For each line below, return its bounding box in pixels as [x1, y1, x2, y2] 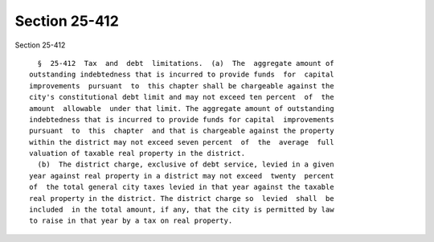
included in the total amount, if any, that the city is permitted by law [29, 205, 334, 215]
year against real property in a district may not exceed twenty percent [29, 171, 334, 180]
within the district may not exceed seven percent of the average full [29, 137, 334, 146]
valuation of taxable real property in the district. [29, 149, 245, 158]
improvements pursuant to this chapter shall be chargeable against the [29, 81, 334, 90]
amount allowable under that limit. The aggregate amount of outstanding [29, 104, 334, 113]
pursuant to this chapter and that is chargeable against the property [29, 126, 334, 136]
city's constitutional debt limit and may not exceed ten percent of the [29, 92, 334, 102]
